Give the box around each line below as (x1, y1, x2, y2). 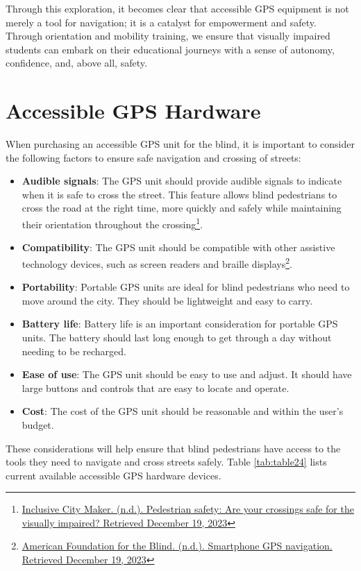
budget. (22, 417, 54, 432)
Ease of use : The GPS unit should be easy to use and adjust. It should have (22, 367, 352, 382)
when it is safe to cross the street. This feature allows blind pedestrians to (22, 187, 337, 201)
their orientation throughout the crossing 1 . (22, 215, 203, 231)
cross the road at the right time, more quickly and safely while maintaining (22, 201, 342, 215)
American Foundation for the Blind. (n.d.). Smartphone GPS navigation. (22, 538, 333, 553)
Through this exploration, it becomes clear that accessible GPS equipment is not (6, 1, 349, 15)
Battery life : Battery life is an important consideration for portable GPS (22, 316, 338, 331)
